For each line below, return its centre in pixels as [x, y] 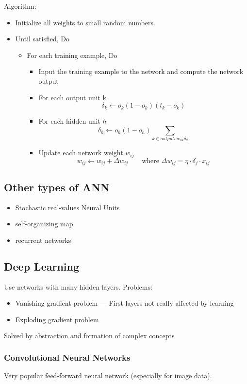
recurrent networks [43, 240]
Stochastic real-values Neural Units [67, 207]
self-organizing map [44, 224]
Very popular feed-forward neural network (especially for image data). [108, 375]
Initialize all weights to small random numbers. [85, 22]
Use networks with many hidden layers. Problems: [78, 286]
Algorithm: [20, 6]
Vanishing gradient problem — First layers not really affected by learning [124, 303]
